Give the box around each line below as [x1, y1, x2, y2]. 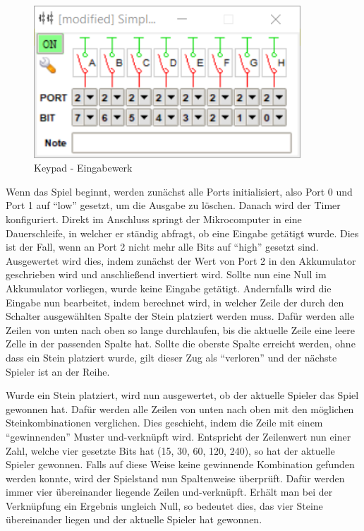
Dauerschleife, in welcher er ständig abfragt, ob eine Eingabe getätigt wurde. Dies [6, 225, 359, 240]
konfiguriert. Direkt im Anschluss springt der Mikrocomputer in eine [6, 212, 302, 226]
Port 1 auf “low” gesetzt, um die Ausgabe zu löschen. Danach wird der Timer [6, 198, 341, 213]
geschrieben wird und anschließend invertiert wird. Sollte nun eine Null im [6, 267, 327, 282]
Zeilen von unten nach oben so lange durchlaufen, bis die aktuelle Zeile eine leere [6, 322, 355, 337]
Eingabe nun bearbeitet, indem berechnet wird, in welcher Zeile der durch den [6, 294, 344, 309]
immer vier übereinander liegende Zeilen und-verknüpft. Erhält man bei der [6, 484, 333, 499]
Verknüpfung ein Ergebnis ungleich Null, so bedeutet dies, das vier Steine [6, 498, 323, 513]
